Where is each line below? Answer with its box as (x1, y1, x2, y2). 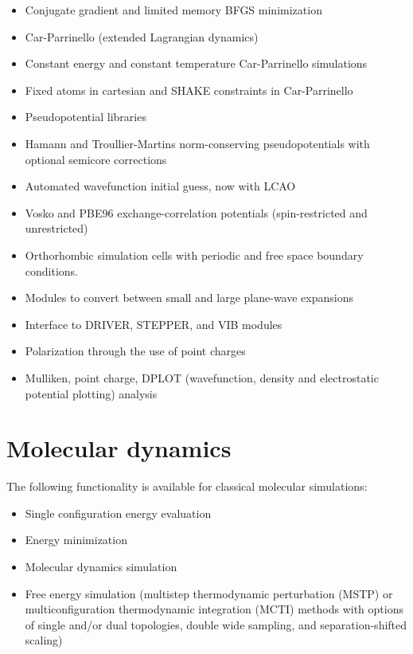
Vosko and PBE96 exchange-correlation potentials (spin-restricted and (25, 204, 368, 221)
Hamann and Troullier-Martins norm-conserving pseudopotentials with (25, 135, 370, 151)
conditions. (25, 262, 79, 279)
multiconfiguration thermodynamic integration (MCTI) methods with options (25, 601, 403, 617)
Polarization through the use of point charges (25, 343, 246, 359)
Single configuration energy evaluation (25, 504, 212, 521)
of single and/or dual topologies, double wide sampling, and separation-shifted (25, 616, 407, 632)
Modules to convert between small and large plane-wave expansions (25, 289, 353, 306)
